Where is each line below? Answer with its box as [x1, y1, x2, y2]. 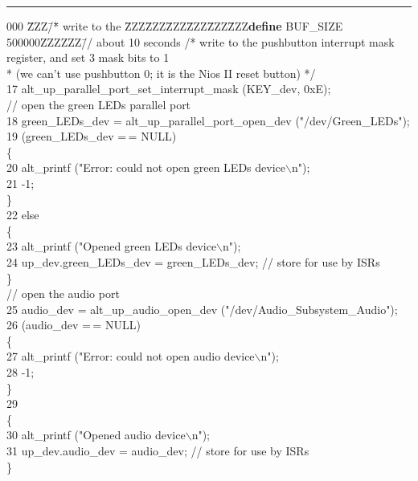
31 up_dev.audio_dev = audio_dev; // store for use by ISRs [6, 442, 309, 459]
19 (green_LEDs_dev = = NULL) [6, 128, 177, 145]
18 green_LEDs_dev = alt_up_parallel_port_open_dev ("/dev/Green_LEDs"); [6, 112, 410, 128]
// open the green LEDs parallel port [6, 96, 191, 112]
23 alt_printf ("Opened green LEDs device [6, 238, 217, 255]
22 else [6, 206, 39, 223]
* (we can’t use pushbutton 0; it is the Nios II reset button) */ [6, 64, 316, 81]
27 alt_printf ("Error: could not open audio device [6, 348, 255, 365]
